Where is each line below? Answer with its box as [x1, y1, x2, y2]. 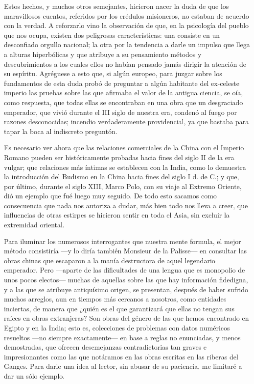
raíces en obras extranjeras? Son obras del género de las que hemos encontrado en [4, 313, 249, 323]
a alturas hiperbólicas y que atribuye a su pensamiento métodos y [4, 49, 202, 59]
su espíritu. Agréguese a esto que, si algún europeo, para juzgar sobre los [4, 68, 222, 79]
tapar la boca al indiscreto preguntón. [4, 126, 117, 136]
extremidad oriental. [4, 219, 65, 230]
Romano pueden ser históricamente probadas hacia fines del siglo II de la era [4, 152, 234, 162]
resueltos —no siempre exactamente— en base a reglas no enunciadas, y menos [4, 332, 241, 342]
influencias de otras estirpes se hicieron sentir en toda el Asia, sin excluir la [4, 210, 230, 220]
